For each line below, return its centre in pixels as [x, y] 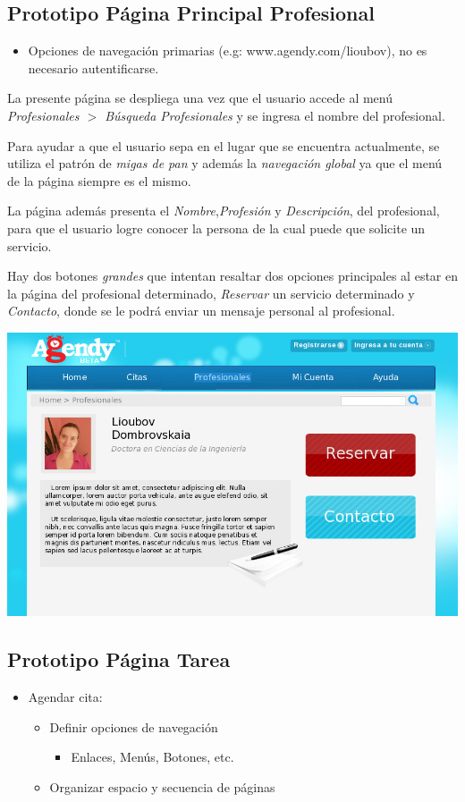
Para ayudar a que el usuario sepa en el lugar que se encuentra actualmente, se [224, 145]
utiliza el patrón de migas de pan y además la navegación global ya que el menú [225, 163]
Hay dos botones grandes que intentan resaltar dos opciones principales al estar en [233, 276]
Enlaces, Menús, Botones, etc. [152, 757]
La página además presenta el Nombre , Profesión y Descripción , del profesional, [224, 211]
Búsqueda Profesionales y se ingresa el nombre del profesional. [275, 115]
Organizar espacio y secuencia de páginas [162, 786]
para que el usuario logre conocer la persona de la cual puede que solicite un [216, 228]
